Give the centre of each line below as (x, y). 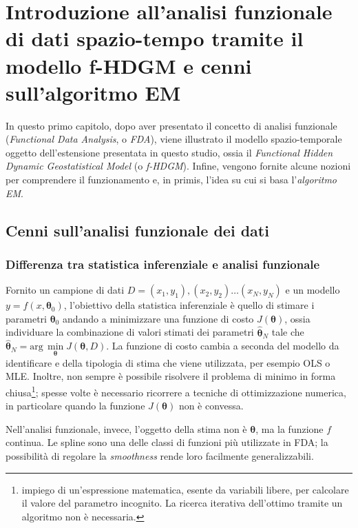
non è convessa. (211, 406)
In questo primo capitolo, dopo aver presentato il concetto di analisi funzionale (171, 125)
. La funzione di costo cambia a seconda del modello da (223, 346)
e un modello (313, 290)
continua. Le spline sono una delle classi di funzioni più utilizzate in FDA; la (167, 442)
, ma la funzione (289, 428)
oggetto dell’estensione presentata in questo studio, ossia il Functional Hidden (169, 152)
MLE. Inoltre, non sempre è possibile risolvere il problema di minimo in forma (171, 376)
